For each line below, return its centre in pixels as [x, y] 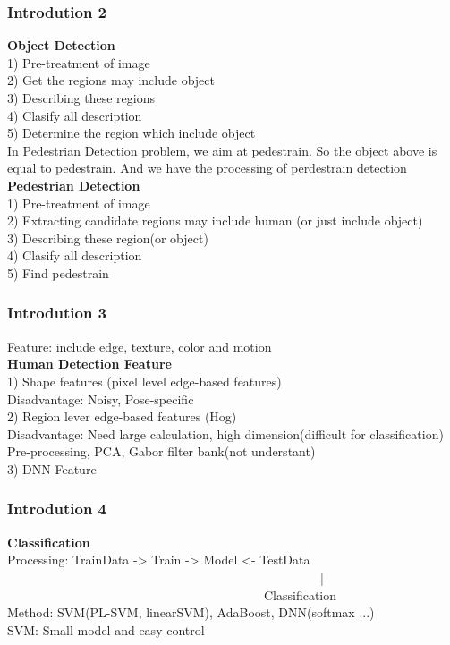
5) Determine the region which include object [132, 133]
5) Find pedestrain [58, 272]
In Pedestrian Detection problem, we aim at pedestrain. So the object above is [222, 150]
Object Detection [61, 45]
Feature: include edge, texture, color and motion [140, 346]
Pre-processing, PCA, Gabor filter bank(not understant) [161, 451]
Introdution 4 [57, 509]
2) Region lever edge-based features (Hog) [122, 416]
